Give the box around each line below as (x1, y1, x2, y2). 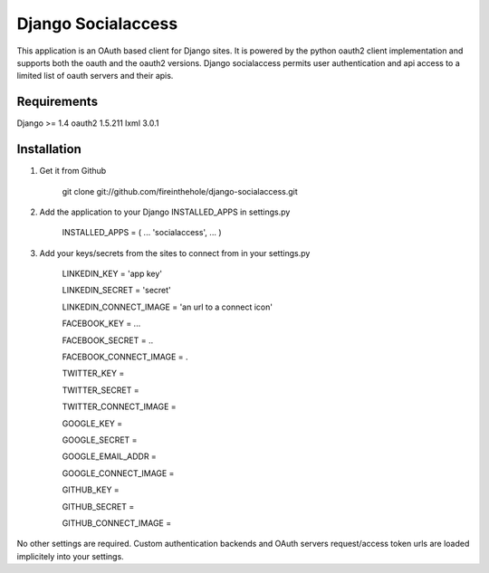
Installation (16, 141, 81, 158)
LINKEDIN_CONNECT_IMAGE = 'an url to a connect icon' (62, 301, 273, 312)
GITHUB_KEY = (62, 484, 120, 495)
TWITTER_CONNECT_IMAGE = (62, 401, 177, 412)
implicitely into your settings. (16, 550, 124, 561)
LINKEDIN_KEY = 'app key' (62, 268, 163, 280)
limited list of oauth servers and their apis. (16, 71, 174, 81)
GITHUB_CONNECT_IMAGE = (62, 517, 172, 529)
